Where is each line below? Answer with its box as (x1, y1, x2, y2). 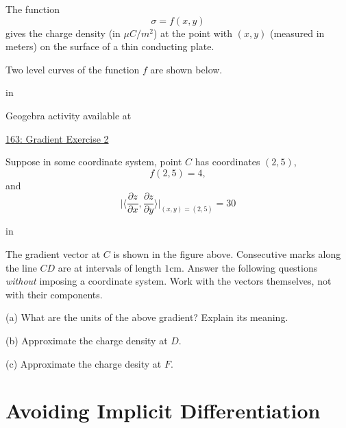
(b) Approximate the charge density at (5, 333, 168, 347)
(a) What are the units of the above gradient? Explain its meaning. (5, 310, 288, 324)
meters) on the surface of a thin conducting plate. (5, 39, 214, 53)
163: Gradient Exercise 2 (5, 131, 109, 145)
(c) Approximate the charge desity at (5, 356, 162, 370)
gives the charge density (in (5, 25, 121, 40)
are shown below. (150, 62, 223, 76)
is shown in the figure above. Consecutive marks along (113, 247, 341, 261)
